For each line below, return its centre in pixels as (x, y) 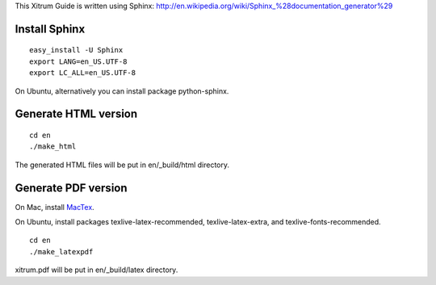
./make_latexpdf (61, 251)
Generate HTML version (76, 114)
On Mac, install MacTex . (55, 207)
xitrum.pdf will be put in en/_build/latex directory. (96, 270)
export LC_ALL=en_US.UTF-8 (83, 73)
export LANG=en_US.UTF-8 (78, 61)
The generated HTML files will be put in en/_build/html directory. (122, 165)
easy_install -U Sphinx (76, 50)
